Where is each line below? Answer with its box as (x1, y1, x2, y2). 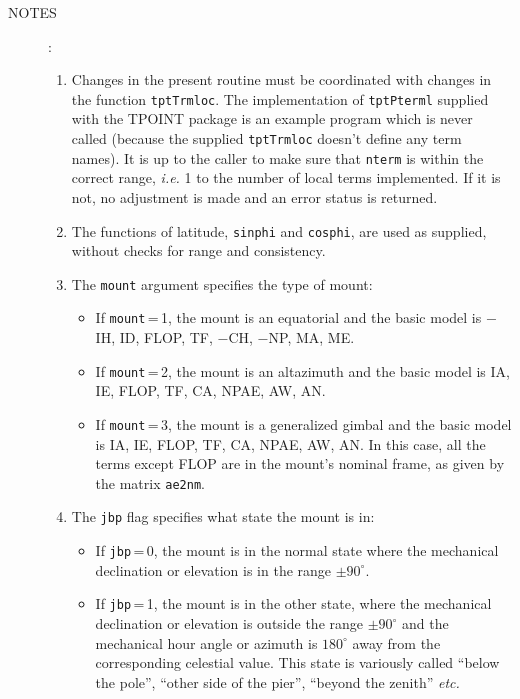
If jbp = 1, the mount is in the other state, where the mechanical (95, 593, 492, 614)
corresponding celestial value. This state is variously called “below (95, 652, 500, 673)
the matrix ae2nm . (95, 472, 205, 493)
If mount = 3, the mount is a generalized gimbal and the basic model (95, 413, 512, 434)
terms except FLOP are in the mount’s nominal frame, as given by (95, 453, 505, 474)
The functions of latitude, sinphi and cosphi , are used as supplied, (71, 220, 487, 241)
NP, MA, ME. (268, 327, 355, 348)
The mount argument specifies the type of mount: (71, 273, 373, 294)
